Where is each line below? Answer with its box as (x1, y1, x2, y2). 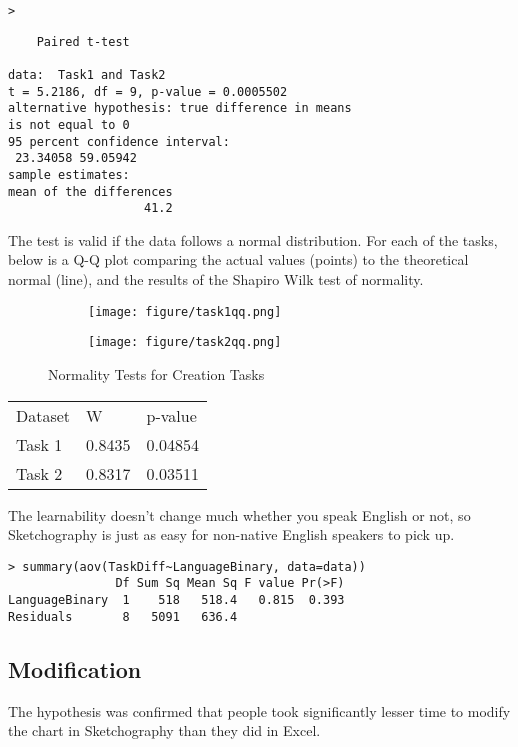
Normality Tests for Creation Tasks (48, 363, 265, 384)
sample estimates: (8, 167, 130, 182)
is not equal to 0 (8, 117, 130, 132)
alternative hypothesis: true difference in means (8, 101, 352, 116)
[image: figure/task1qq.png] (88, 304, 282, 319)
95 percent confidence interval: (8, 134, 230, 149)
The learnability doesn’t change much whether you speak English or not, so (8, 504, 471, 525)
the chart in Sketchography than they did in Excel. (8, 720, 321, 741)
